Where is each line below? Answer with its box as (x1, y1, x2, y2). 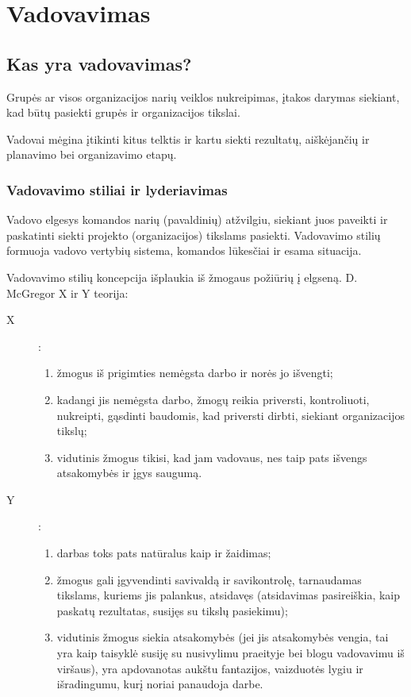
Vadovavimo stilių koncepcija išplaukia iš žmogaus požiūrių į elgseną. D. (6, 268, 358, 285)
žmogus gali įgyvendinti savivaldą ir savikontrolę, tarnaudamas (56, 571, 362, 587)
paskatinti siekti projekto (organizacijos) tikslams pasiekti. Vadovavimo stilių (6, 226, 381, 243)
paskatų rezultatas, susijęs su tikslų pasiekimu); (56, 602, 288, 618)
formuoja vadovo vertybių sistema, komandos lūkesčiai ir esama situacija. (6, 242, 362, 259)
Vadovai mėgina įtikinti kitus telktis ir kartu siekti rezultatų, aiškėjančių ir (6, 130, 370, 147)
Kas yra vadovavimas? (6, 51, 192, 75)
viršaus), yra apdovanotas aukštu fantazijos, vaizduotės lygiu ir (56, 660, 363, 676)
